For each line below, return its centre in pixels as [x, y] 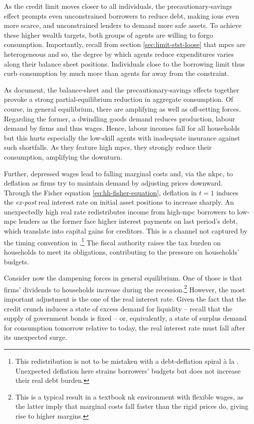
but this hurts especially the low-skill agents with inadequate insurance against [122, 137]
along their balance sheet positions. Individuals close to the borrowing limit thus [124, 63]
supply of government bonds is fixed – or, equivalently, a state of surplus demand [125, 318]
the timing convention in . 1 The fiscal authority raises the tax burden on [112, 241]
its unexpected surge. [36, 337]
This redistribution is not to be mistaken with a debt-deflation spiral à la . [127, 361]
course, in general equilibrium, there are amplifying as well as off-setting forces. [123, 108]
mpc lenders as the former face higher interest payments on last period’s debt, [121, 221]
